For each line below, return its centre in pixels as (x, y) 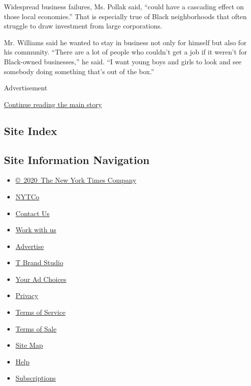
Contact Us (33, 213)
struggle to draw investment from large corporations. (83, 26)
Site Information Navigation (77, 159)
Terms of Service (40, 312)
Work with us (36, 230)
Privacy (27, 295)
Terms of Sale (36, 328)
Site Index (31, 130)
